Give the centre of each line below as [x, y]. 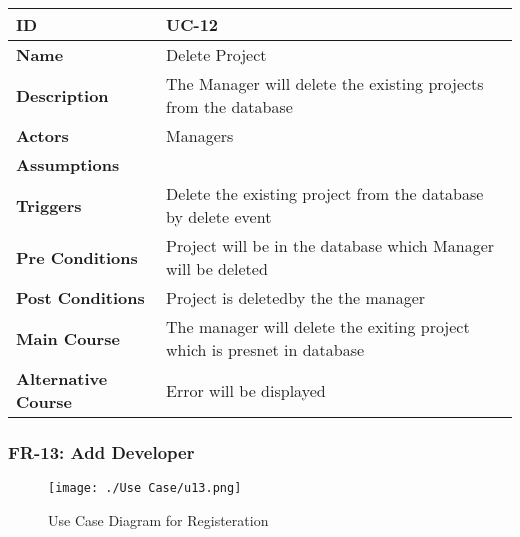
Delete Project [216, 54]
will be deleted [217, 268]
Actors [42, 135]
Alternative [62, 378]
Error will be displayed [246, 390]
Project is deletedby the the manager [296, 297]
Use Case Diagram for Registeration [158, 519]
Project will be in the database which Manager [330, 245]
